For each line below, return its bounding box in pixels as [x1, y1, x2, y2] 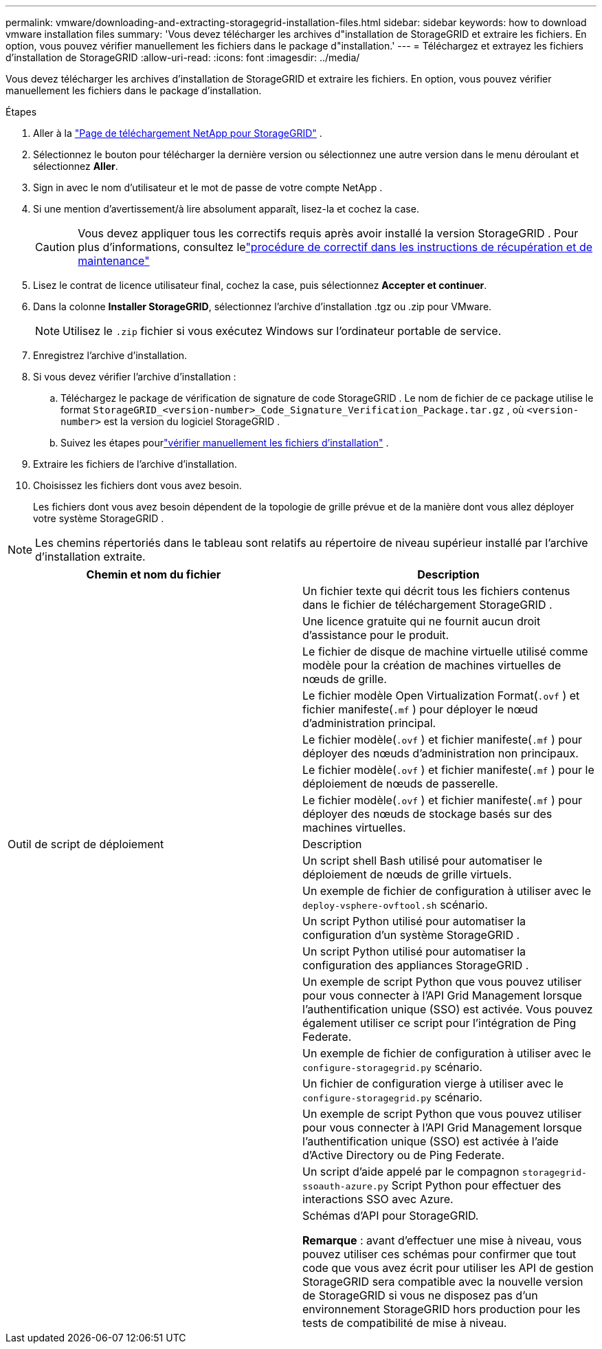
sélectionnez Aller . [33, 160, 118, 172]
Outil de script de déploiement [8, 837, 164, 851]
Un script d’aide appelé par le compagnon [302, 1165, 520, 1178]
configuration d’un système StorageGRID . [302, 928, 520, 942]
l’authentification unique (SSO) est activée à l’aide [302, 1134, 559, 1148]
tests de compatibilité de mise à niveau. [302, 1316, 507, 1330]
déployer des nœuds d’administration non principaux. [302, 746, 579, 760]
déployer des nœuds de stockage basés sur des [302, 807, 553, 821]
